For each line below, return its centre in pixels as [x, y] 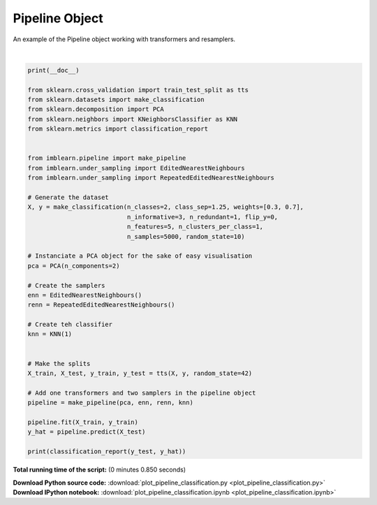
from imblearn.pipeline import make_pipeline [107, 158]
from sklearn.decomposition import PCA [96, 109]
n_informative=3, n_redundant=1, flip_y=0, [202, 217]
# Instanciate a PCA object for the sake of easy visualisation [140, 256]
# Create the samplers [66, 285]
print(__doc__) [53, 70]
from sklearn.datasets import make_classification [116, 100]
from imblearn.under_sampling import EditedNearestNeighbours [136, 168]
